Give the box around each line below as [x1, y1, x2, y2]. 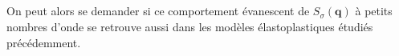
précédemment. [6, 34, 81, 50]
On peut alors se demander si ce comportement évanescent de [6, 2, 310, 19]
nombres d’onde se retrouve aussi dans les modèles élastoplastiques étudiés [6, 18, 373, 34]
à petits [355, 2, 393, 19]
